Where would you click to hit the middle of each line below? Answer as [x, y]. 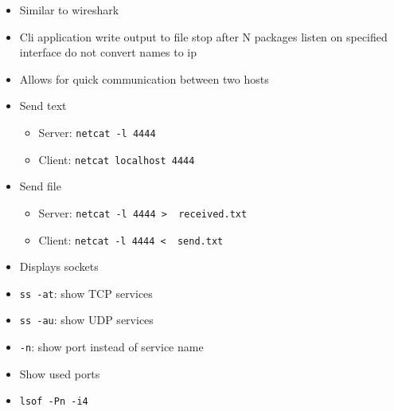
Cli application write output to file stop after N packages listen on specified [203, 36]
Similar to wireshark [69, 10]
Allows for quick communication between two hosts [144, 78]
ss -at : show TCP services [86, 293]
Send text [43, 106]
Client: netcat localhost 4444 [117, 159]
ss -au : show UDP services [86, 320]
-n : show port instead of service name [111, 347]
